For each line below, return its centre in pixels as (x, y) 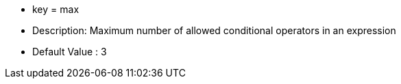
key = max (56, 9)
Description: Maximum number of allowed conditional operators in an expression (214, 30)
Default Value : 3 (70, 52)
